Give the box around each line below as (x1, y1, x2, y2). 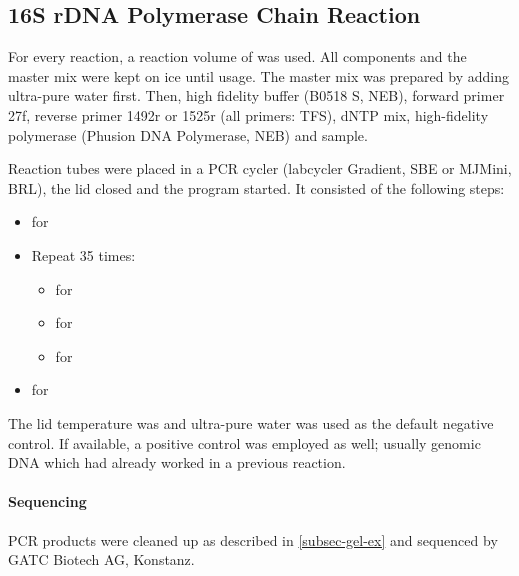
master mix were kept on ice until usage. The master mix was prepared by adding (8, 65, 509, 86)
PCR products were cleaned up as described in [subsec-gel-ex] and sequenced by (8, 529, 498, 550)
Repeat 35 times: (31, 244, 136, 265)
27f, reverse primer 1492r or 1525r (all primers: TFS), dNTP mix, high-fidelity (8, 104, 489, 125)
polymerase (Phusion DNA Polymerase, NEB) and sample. (8, 124, 368, 145)
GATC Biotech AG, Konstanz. (8, 549, 195, 570)
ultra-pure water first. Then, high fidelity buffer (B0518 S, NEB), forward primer (8, 85, 505, 106)
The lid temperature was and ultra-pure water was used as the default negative (8, 412, 494, 433)
